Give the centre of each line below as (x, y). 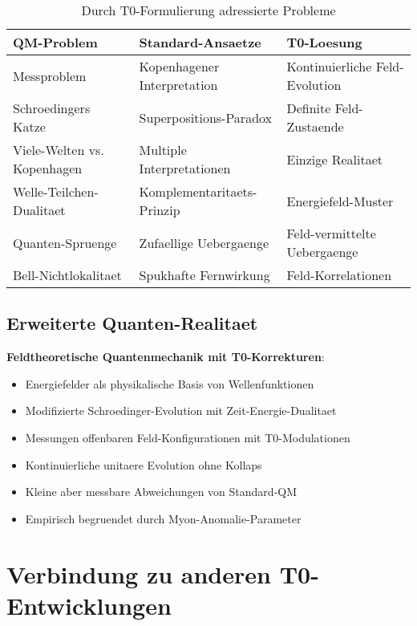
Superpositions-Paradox (206, 117)
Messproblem (50, 75)
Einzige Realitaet (335, 159)
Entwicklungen (89, 605)
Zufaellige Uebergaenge (204, 242)
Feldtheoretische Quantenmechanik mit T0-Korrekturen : (166, 357)
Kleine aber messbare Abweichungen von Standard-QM (161, 492)
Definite (309, 108)
